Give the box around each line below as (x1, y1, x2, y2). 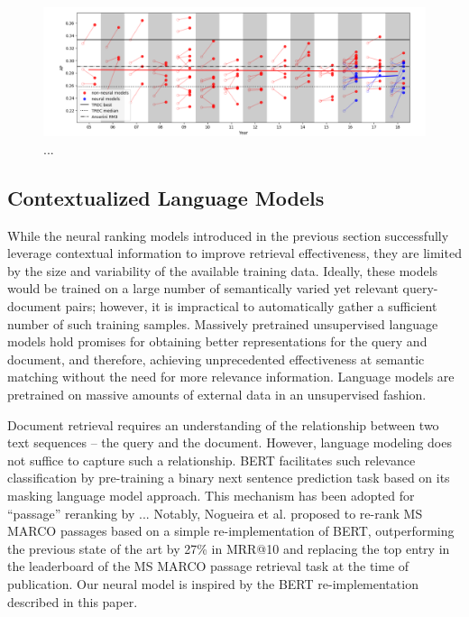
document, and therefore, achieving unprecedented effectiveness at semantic (7, 349, 425, 368)
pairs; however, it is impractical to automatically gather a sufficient (65, 297, 437, 316)
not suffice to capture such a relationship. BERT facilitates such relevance (7, 450, 416, 469)
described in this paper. (7, 592, 138, 611)
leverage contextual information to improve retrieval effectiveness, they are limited (7, 244, 462, 262)
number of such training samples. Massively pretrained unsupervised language (7, 314, 438, 333)
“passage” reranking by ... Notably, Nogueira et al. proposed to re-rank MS (7, 503, 423, 522)
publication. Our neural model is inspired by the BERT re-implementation (7, 574, 418, 593)
